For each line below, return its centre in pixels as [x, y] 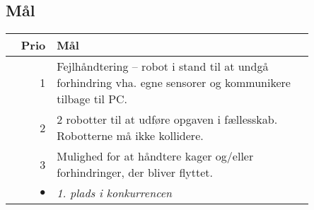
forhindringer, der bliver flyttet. [135, 173]
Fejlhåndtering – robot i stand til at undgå [163, 66]
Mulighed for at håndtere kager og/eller [155, 156]
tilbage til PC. [92, 99]
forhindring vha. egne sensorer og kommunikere [174, 83]
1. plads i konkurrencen [115, 193]
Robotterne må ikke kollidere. [130, 136]
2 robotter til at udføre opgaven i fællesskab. [167, 119]
